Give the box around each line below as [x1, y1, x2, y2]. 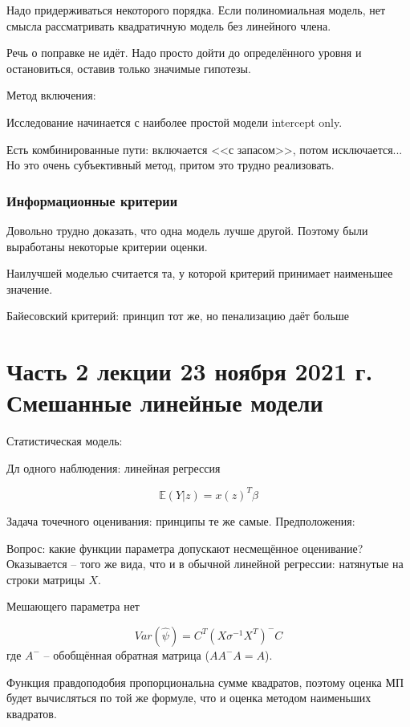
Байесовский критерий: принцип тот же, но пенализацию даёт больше [6, 307, 349, 324]
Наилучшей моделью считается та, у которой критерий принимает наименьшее [6, 265, 393, 282]
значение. [6, 280, 53, 297]
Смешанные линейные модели [6, 386, 323, 419]
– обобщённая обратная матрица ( [43, 646, 209, 663]
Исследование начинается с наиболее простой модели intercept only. [6, 113, 343, 130]
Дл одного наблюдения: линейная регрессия [6, 459, 221, 476]
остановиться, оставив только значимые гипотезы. [6, 59, 251, 76]
